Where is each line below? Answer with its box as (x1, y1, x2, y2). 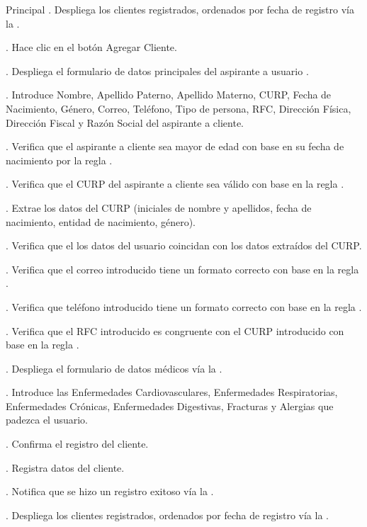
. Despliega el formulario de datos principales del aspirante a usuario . (6, 63, 309, 78)
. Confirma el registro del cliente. (6, 436, 149, 451)
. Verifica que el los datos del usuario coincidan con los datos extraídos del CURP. (6, 238, 362, 253)
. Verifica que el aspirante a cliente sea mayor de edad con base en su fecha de (6, 139, 344, 154)
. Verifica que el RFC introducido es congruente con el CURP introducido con (6, 323, 344, 338)
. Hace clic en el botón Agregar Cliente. (6, 40, 177, 55)
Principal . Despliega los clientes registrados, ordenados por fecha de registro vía (6, 2, 354, 16)
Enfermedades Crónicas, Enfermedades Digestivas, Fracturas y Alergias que (6, 398, 334, 413)
